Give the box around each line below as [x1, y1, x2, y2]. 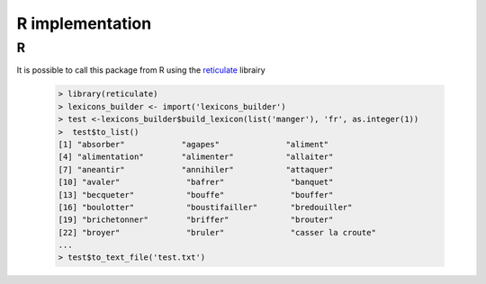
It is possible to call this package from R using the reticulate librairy [16, 65, 265, 75]
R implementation [16, 13, 152, 33]
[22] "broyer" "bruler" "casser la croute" [58, 227, 377, 237]
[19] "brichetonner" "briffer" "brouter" [58, 215, 334, 225]
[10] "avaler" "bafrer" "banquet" [58, 177, 334, 188]
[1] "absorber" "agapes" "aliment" [58, 139, 329, 149]
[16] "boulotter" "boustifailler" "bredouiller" [58, 202, 353, 212]
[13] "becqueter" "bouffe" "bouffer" [58, 190, 334, 200]
